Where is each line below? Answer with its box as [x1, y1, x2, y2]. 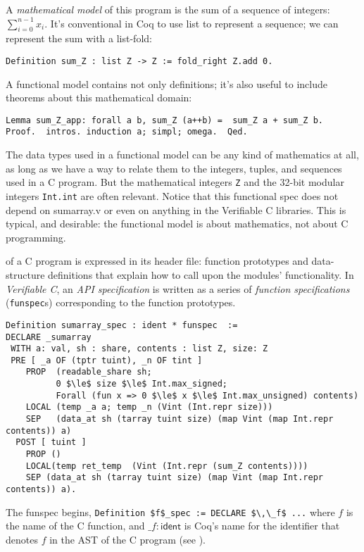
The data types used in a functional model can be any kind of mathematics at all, [6, 147, 359, 162]
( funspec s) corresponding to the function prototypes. [6, 295, 236, 310]
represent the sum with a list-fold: [6, 31, 152, 46]
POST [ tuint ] [15, 437, 87, 448]
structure [6, 268, 45, 282]
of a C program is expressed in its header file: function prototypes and [6, 253, 308, 268]
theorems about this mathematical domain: [6, 90, 192, 105]
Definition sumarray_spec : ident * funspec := [6, 320, 238, 330]
